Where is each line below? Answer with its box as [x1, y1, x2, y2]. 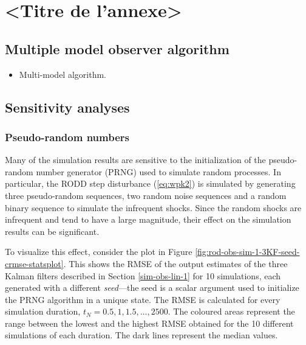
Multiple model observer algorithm [5, 39, 229, 58]
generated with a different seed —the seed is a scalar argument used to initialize [5, 281, 299, 294]
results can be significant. [5, 225, 100, 237]
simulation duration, [5, 305, 81, 318]
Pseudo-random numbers [5, 129, 129, 144]
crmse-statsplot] [5, 257, 64, 270]
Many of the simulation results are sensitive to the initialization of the [5, 153, 266, 166]
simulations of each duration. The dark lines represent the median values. [5, 329, 278, 341]
